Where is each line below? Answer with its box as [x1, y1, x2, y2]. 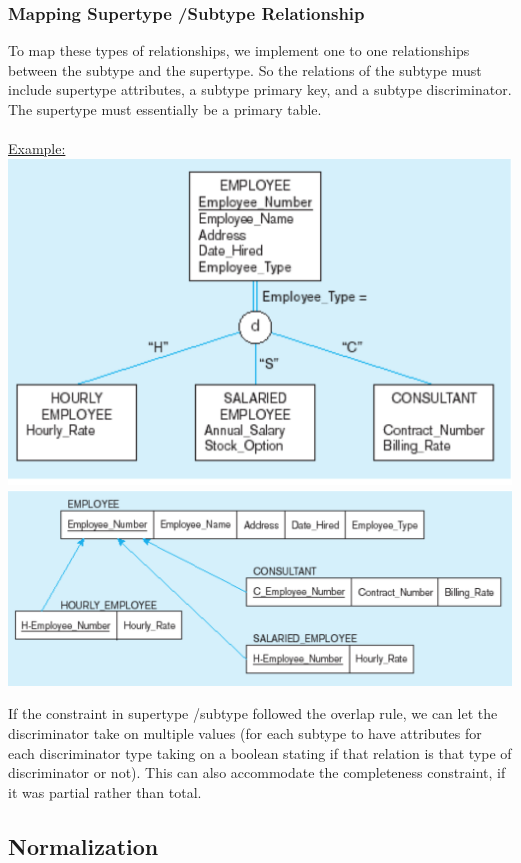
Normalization [8, 830, 159, 861]
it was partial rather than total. [8, 781, 202, 802]
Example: [8, 138, 66, 159]
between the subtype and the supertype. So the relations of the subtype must [8, 59, 482, 80]
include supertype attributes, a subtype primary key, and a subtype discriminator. [8, 79, 512, 100]
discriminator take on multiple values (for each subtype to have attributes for [8, 723, 482, 744]
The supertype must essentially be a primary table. [8, 99, 322, 119]
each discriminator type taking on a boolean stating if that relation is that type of [8, 742, 512, 763]
